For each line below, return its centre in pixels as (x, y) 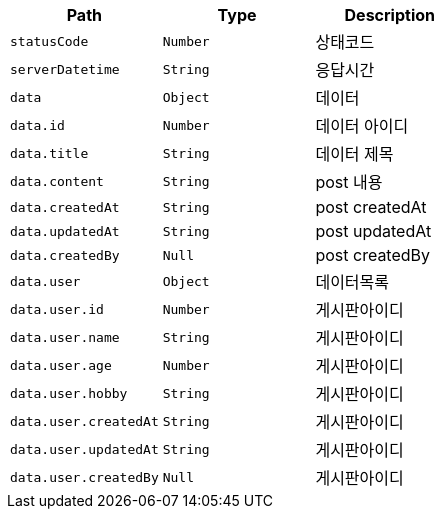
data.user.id (57, 309)
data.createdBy (65, 255)
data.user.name (65, 337)
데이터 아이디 (362, 126)
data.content (57, 181)
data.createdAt (65, 207)
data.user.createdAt (84, 421)
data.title (49, 153)
